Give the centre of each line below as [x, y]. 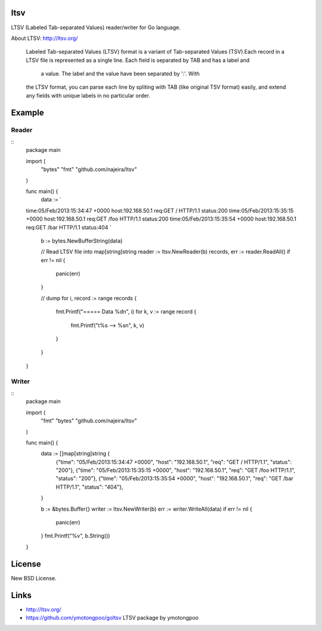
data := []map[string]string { [75, 453]
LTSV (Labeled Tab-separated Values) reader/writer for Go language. [96, 27]
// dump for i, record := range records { [89, 298]
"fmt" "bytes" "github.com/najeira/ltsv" [89, 421]
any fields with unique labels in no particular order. [88, 95]
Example [27, 112]
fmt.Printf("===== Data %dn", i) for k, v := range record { [126, 312]
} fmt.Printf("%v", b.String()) [75, 536]
